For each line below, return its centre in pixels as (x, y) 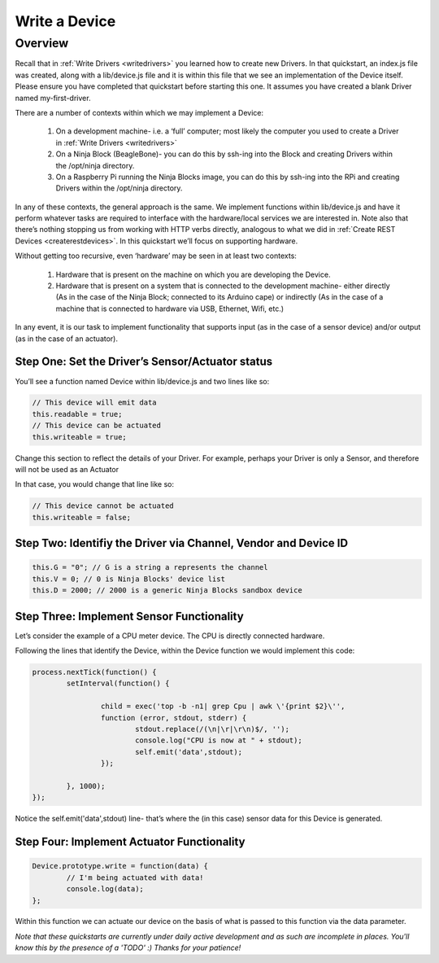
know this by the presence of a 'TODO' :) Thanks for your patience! (128, 948)
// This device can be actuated (97, 426)
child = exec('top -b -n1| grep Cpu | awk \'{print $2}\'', (223, 707)
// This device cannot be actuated (103, 506)
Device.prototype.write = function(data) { (120, 866)
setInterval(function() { (118, 683)
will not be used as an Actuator (67, 470)
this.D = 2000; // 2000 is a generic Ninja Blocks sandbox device (167, 591)
